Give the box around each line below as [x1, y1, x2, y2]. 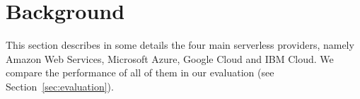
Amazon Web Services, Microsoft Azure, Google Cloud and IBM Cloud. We [6, 51, 334, 66]
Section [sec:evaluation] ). [6, 78, 114, 93]
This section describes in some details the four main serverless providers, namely [6, 37, 354, 52]
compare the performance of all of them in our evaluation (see [6, 65, 274, 80]
